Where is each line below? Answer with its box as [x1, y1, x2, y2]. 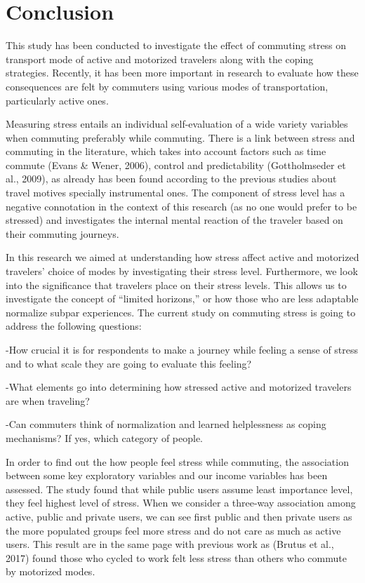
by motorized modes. [6, 564, 95, 579]
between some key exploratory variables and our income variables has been [6, 468, 328, 483]
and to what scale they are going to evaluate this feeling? [6, 356, 252, 370]
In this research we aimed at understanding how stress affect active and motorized [6, 250, 359, 264]
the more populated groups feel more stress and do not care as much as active [6, 523, 341, 537]
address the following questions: [6, 319, 142, 333]
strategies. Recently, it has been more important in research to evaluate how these [6, 65, 359, 80]
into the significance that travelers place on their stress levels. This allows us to [6, 277, 347, 292]
